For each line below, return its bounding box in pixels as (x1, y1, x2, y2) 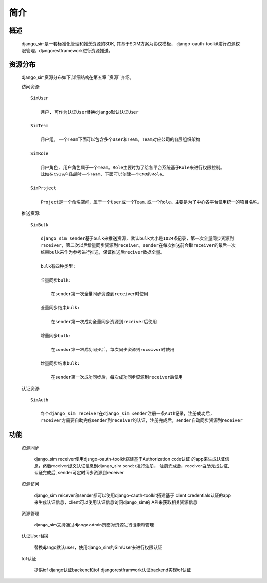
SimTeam (30, 123, 49, 128)
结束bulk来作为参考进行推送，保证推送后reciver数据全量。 (40, 249, 165, 255)
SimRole (30, 151, 49, 156)
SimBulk (30, 222, 49, 228)
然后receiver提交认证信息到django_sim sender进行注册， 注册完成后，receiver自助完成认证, (42, 463, 229, 468)
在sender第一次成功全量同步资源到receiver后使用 (51, 319, 157, 325)
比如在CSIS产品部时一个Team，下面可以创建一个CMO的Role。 (40, 172, 167, 177)
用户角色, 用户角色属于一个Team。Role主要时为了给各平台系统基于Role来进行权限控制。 (40, 165, 224, 171)
